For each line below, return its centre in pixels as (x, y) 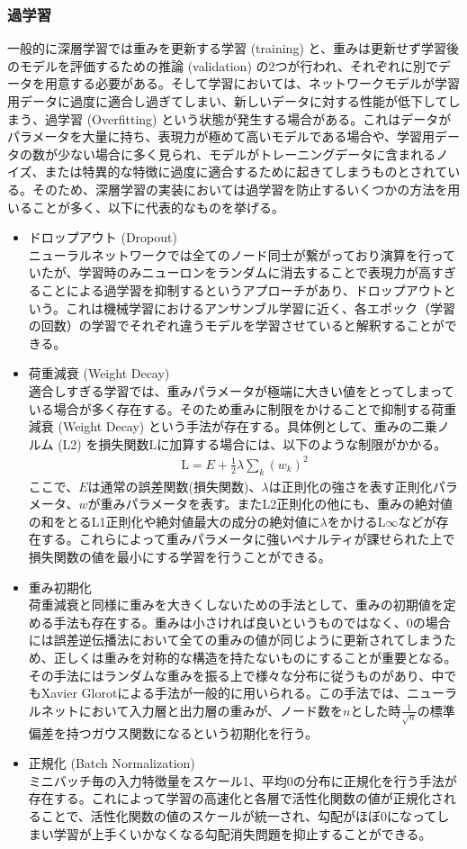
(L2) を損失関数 (103, 443)
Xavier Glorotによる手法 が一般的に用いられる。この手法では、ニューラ (249, 693)
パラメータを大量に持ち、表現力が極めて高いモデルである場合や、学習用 (221, 136)
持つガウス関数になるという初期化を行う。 (192, 732)
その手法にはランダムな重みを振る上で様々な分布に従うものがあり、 (230, 675)
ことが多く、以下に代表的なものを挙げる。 (158, 207)
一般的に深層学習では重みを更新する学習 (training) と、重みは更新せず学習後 (233, 48)
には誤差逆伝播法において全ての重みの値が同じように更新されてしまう (236, 640)
